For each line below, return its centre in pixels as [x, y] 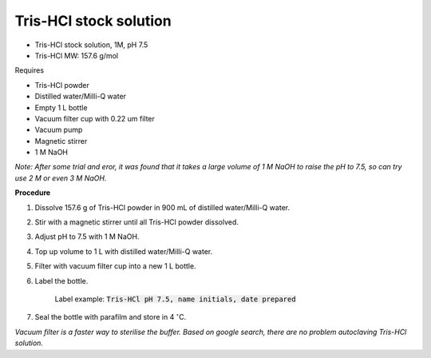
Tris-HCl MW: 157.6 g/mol [77, 55]
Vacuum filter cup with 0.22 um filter [95, 118]
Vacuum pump [59, 130]
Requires [29, 70]
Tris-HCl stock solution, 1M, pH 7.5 [91, 45]
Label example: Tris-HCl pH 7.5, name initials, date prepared [175, 299]
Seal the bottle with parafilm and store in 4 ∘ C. [111, 317]
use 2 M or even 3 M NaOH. [61, 178]
